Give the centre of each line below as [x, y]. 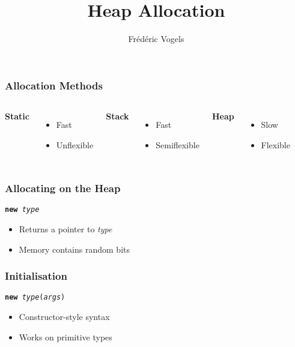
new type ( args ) [35, 297]
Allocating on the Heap [63, 188]
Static [17, 116]
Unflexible [75, 144]
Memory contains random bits [74, 249]
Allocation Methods [54, 85]
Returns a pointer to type [65, 229]
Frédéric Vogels [156, 39]
